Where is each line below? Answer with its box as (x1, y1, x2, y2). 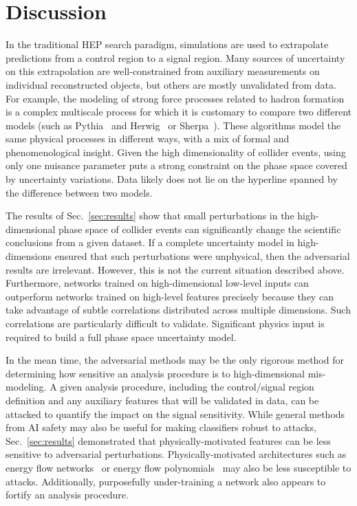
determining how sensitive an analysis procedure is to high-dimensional (6, 366, 305, 380)
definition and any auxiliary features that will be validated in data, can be (6, 393, 319, 407)
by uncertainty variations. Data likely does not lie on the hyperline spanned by (6, 172, 338, 186)
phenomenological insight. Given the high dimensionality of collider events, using (6, 144, 346, 159)
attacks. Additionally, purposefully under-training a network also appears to (6, 474, 326, 488)
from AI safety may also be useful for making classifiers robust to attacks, (6, 420, 316, 434)
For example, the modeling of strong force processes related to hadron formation (6, 91, 345, 105)
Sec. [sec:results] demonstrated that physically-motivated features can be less (6, 433, 331, 448)
